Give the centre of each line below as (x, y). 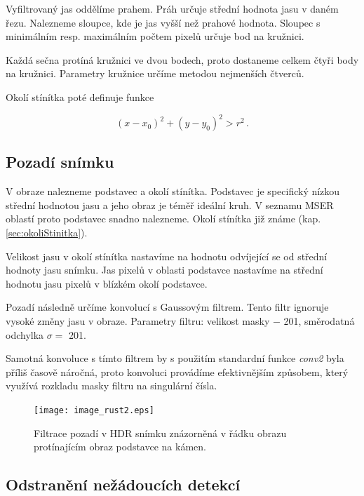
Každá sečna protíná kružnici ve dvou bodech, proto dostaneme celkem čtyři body (182, 59)
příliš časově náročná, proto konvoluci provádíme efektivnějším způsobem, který (177, 371)
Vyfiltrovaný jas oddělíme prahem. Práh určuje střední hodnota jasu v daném (172, 8)
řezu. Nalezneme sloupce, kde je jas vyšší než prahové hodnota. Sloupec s (163, 22)
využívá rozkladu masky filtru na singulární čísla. (112, 386)
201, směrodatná (319, 321)
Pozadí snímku (60, 162)
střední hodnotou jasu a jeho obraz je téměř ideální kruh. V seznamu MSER (170, 205)
